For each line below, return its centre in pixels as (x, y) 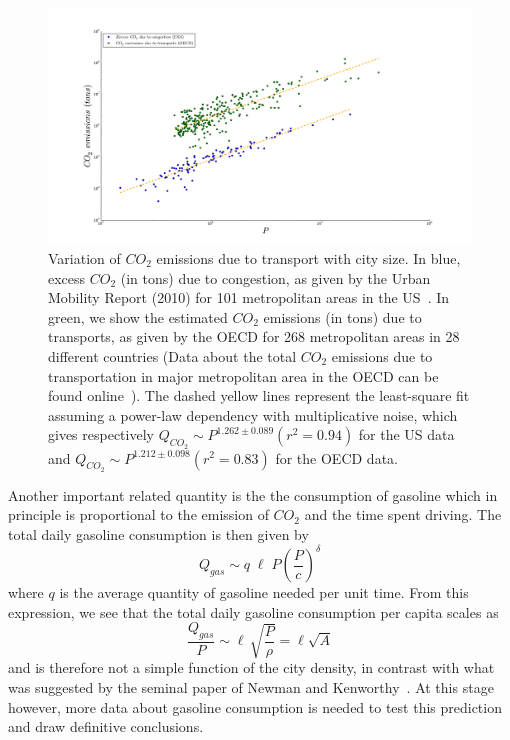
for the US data (406, 434)
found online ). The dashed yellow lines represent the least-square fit (259, 395)
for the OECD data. (336, 457)
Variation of (84, 258)
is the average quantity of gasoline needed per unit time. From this (264, 592)
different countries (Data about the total (172, 355)
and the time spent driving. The (403, 514)
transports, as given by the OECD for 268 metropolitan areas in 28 (254, 336)
